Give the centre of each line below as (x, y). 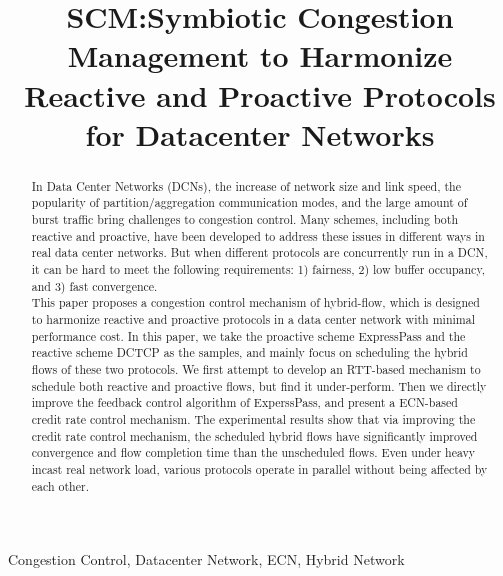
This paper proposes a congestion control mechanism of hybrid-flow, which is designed (255, 302)
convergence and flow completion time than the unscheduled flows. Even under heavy (253, 452)
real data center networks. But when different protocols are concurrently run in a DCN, (259, 252)
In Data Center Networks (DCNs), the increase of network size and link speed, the (246, 185)
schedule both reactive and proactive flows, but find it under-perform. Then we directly (259, 385)
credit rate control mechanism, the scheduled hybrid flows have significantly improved (254, 435)
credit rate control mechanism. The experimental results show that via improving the (253, 418)
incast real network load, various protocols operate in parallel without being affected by (259, 468)
